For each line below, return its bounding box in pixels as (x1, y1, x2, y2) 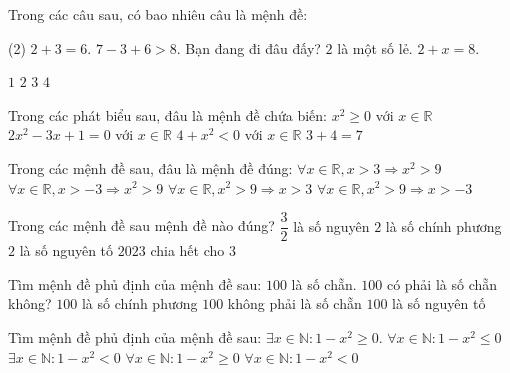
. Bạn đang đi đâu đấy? (176, 37, 321, 58)
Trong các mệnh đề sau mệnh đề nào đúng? (8, 215, 275, 236)
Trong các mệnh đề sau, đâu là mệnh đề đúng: (8, 157, 293, 178)
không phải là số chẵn (227, 293, 362, 314)
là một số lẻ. (337, 37, 413, 58)
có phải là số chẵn (386, 273, 498, 294)
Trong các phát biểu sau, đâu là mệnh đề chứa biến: (8, 104, 328, 125)
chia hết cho (150, 240, 225, 261)
